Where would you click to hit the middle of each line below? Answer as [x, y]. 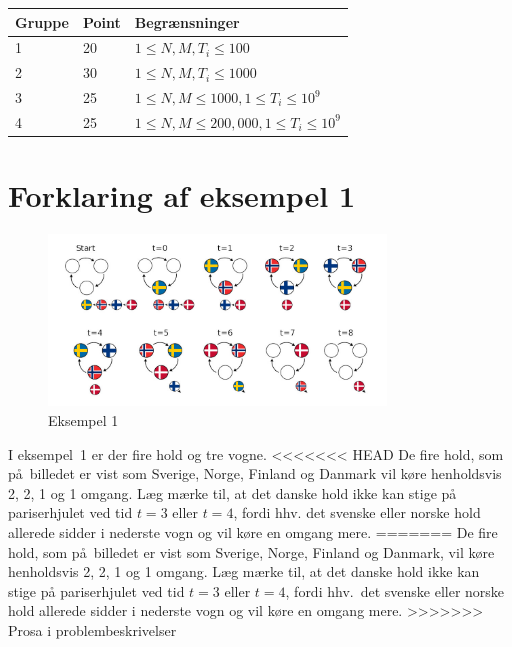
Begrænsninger [187, 21]
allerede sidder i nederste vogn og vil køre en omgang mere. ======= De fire [253, 531]
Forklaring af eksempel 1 [182, 195]
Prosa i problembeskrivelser [92, 629]
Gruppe [42, 21]
